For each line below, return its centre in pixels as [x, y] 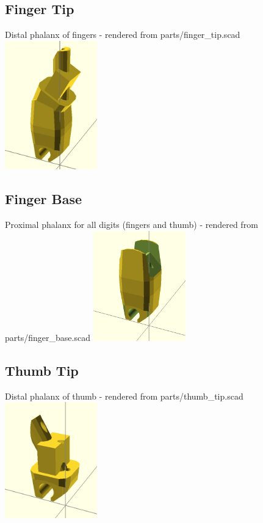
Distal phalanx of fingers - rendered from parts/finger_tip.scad [123, 35]
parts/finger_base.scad [48, 337]
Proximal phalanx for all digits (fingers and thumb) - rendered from [131, 225]
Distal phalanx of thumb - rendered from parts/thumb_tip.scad [124, 396]
